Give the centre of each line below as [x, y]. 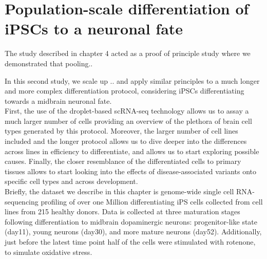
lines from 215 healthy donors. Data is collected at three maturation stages [122, 211]
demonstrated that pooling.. [49, 63]
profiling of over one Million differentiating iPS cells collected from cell [152, 201]
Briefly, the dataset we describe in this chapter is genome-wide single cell [119, 191]
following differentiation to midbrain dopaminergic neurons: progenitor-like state [131, 221]
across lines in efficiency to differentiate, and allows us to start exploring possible [132, 151]
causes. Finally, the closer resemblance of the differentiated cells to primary [123, 161]
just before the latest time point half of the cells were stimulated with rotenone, [130, 242]
